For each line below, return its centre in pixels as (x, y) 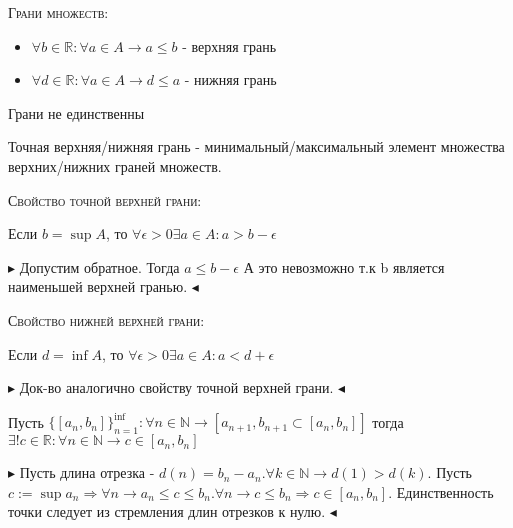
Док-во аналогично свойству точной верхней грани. (176, 387)
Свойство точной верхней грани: (105, 199)
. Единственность (441, 491)
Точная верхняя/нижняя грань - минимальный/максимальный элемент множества (256, 146)
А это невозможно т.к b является (344, 266)
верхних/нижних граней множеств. (115, 165)
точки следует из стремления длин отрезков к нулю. (167, 511)
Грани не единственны (76, 112)
